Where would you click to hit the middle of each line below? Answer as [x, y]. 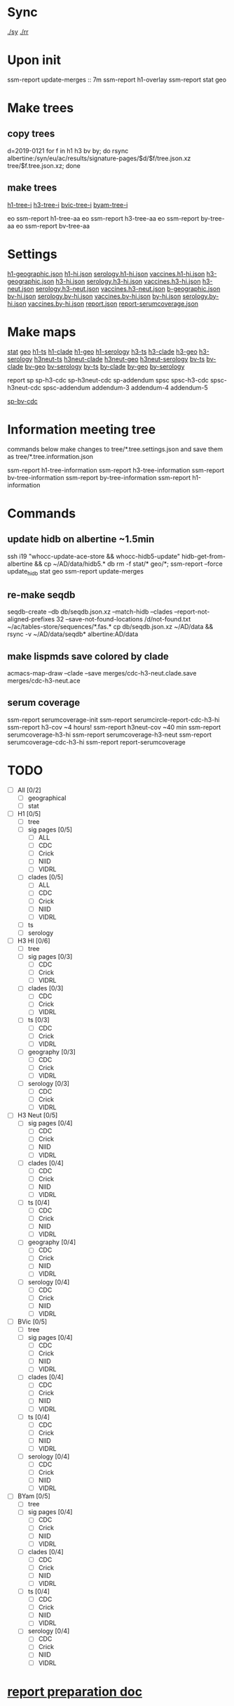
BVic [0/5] [32, 1321]
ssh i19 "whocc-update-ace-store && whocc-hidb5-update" [94, 556]
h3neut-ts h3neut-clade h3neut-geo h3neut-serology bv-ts [119, 358]
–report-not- [192, 612]
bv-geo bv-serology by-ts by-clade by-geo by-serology [104, 366]
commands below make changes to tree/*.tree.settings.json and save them [115, 449]
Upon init [34, 60]
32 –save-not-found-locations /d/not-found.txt [123, 619]
